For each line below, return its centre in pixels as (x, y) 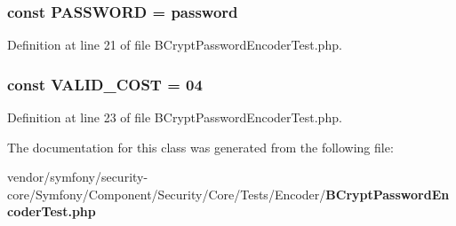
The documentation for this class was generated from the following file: (200, 147)
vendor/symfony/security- (78, 177)
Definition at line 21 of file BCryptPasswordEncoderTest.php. (175, 45)
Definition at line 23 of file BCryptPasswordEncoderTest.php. (175, 117)
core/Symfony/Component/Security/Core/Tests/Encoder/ (167, 194)
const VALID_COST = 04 (105, 84)
